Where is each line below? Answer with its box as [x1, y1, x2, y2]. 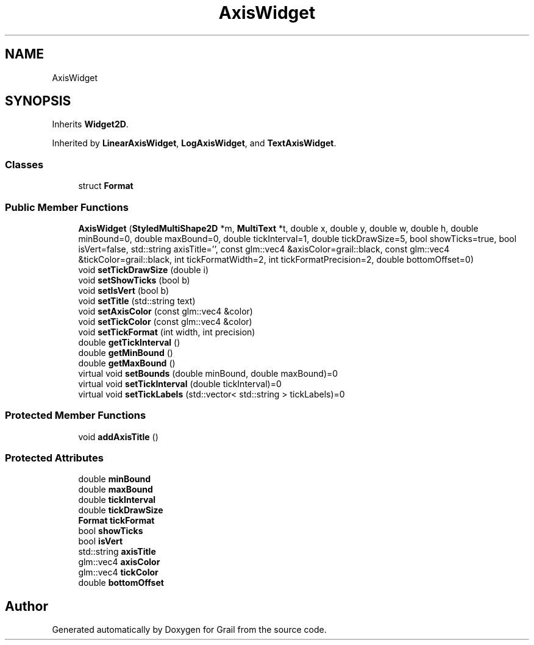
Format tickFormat [78, 515, 155, 526]
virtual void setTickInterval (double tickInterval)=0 [78, 378, 282, 389]
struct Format [78, 180, 133, 191]
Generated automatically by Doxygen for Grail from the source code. [52, 624, 327, 635]
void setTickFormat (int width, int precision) [78, 326, 255, 337]
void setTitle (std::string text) [78, 295, 196, 306]
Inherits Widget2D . [52, 119, 129, 130]
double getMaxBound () [78, 357, 176, 368]
